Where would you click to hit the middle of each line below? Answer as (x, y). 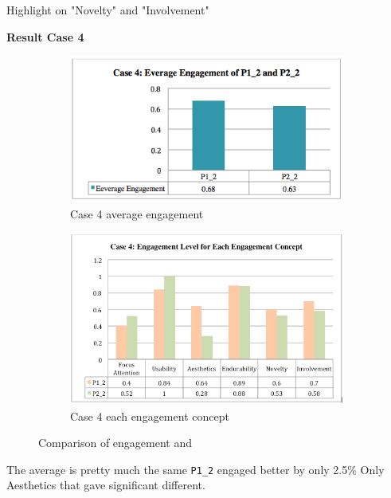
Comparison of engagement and (115, 443)
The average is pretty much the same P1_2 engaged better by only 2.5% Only (195, 469)
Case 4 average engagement (137, 213)
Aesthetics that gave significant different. (106, 485)
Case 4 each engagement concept (150, 416)
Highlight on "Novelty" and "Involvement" (108, 10)
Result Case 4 (45, 36)
